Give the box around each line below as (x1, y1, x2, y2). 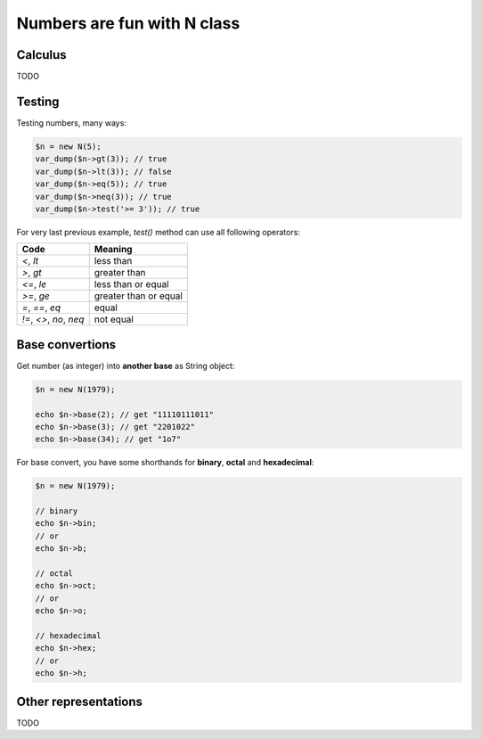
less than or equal (94, 278, 169, 291)
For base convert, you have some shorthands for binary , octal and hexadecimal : (16, 457, 314, 468)
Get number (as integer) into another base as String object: (16, 360, 235, 371)
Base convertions (16, 337, 117, 352)
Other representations (16, 694, 143, 709)
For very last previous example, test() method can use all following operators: (16, 226, 300, 237)
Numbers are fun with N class (16, 13, 240, 33)
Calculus (16, 47, 67, 62)
